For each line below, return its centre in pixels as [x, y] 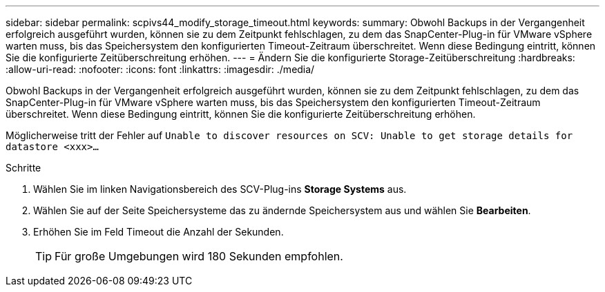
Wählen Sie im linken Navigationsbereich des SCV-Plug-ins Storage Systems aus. [220, 189]
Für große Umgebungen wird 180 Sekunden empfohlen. [199, 256]
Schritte [23, 168]
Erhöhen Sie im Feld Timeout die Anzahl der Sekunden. [159, 232]
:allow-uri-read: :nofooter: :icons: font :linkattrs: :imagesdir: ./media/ [160, 69]
